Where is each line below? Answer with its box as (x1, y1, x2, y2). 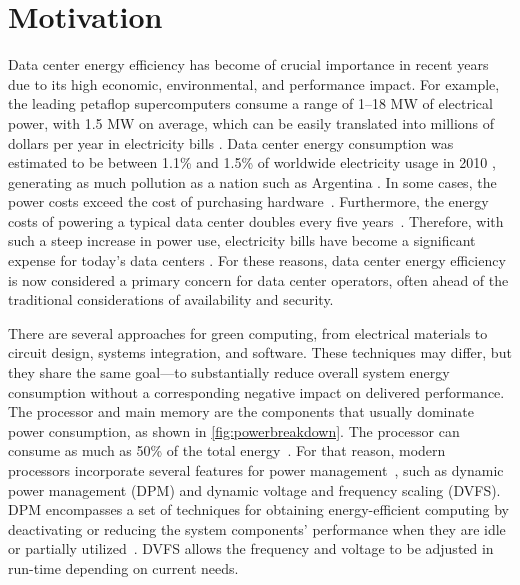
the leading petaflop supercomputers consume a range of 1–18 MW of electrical (8, 93, 493, 114)
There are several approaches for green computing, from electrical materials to (8, 322, 488, 343)
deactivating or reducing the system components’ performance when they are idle (8, 518, 506, 539)
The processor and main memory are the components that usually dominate (8, 401, 474, 422)
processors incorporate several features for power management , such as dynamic (8, 460, 504, 480)
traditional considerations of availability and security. (8, 289, 334, 310)
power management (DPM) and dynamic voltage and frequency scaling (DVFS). (8, 479, 501, 500)
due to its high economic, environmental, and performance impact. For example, (8, 73, 500, 94)
